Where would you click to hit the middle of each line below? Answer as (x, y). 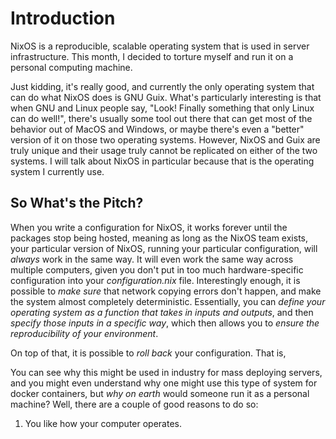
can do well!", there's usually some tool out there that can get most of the (161, 118)
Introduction (63, 18)
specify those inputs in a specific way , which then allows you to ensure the (165, 323)
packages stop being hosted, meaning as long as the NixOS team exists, (159, 238)
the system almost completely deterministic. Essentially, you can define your (168, 301)
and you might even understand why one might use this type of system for (164, 383)
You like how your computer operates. (103, 423)
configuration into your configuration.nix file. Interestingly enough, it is (155, 280)
